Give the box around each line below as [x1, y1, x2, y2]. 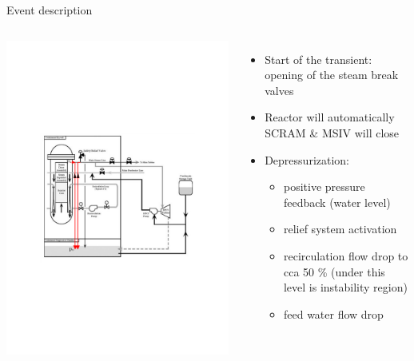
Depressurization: [265, 151, 349, 168]
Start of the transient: [265, 50, 372, 67]
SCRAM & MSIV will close [265, 124, 400, 141]
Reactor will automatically [265, 109, 395, 125]
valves [265, 81, 294, 98]
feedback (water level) [283, 193, 391, 210]
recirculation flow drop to [283, 247, 408, 264]
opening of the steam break [265, 66, 399, 83]
